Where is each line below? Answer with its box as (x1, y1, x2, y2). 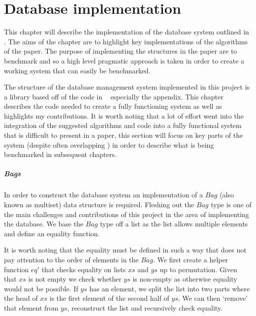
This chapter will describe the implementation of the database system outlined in (4, 27, 249, 37)
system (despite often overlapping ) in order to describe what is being (4, 139, 214, 150)
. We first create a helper (153, 254, 228, 264)
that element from (4, 302, 59, 313)
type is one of (211, 199, 252, 209)
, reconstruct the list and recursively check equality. (67, 302, 223, 313)
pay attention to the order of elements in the (4, 254, 139, 264)
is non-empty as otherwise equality (132, 274, 237, 284)
